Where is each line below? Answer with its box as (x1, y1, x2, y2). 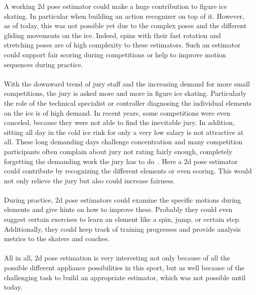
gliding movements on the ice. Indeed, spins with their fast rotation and (4, 30, 221, 40)
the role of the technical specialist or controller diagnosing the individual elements (4, 97, 252, 108)
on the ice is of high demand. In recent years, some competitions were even (4, 107, 230, 118)
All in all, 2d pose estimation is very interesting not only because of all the (4, 253, 230, 263)
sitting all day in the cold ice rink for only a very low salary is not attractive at (4, 126, 244, 137)
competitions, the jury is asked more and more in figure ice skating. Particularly (4, 88, 247, 98)
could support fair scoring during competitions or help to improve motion (4, 49, 226, 59)
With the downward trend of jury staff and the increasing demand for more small (4, 78, 250, 88)
